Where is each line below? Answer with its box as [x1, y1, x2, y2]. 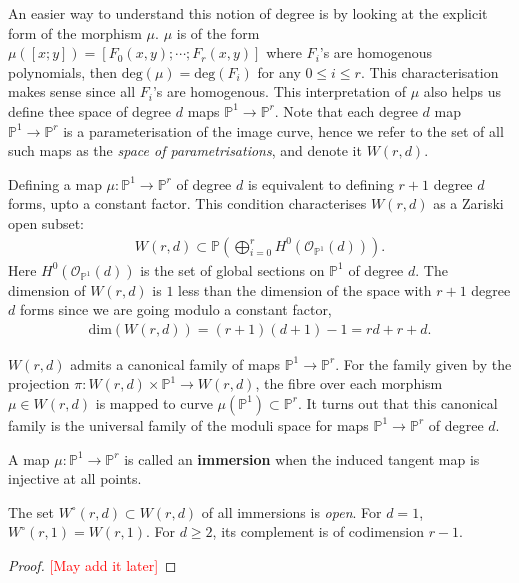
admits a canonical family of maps [70, 353, 280, 374]
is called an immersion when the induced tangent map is [124, 448, 480, 469]
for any [257, 61, 301, 82]
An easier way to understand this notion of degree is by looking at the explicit [8, 3, 488, 23]
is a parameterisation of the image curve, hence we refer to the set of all [63, 120, 504, 141]
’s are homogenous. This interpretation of [152, 81, 407, 102]
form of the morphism [8, 22, 142, 43]
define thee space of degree [8, 100, 172, 121]
